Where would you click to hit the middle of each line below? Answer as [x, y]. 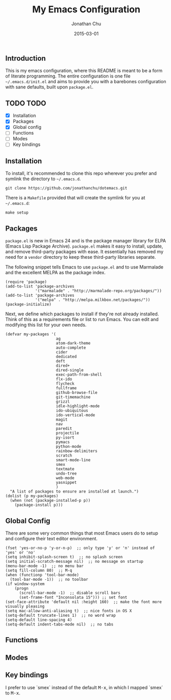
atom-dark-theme [73, 343]
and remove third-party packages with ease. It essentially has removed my [84, 252]
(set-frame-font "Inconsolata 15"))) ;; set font [73, 597]
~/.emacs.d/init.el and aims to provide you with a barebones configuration [86, 82]
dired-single [70, 370]
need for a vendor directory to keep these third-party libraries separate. [81, 257]
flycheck [65, 384]
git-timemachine [73, 397]
